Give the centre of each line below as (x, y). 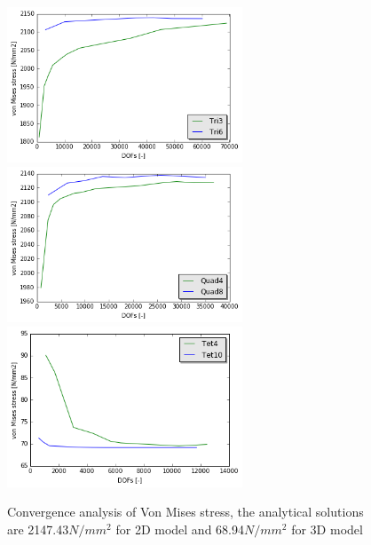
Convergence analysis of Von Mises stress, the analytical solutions (185, 512)
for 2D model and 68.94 (180, 529)
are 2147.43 (38, 529)
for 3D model (327, 529)
